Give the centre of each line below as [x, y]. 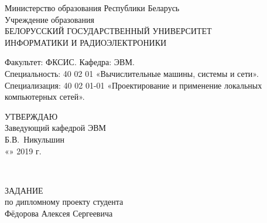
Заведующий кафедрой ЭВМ [56, 128]
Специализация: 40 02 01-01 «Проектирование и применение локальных [133, 85]
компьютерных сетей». [45, 97]
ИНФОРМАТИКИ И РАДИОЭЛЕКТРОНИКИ [86, 42]
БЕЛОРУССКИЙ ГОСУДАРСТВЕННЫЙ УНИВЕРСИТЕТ [108, 31]
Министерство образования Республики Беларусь [92, 8]
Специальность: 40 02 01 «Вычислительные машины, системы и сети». [132, 73]
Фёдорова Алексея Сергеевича [59, 213]
